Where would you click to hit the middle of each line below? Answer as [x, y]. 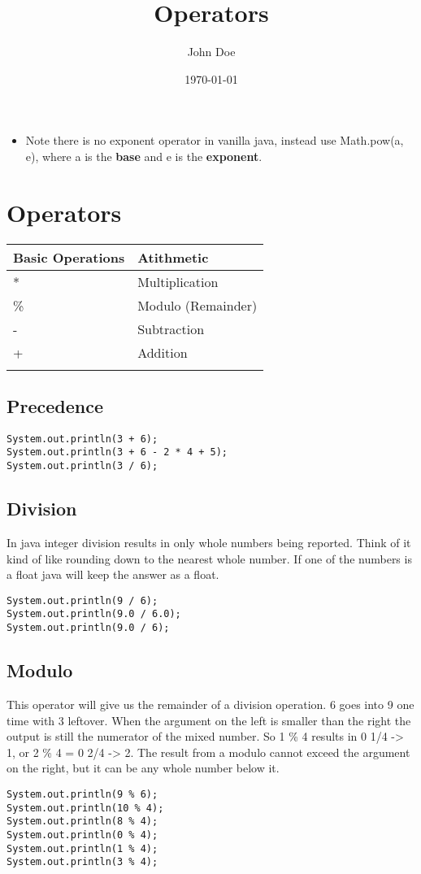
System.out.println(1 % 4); [82, 848]
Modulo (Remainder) [197, 305]
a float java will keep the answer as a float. [113, 574]
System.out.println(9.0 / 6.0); [94, 614]
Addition [163, 352]
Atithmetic [173, 257]
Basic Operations [69, 257]
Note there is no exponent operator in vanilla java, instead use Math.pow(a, [215, 140]
